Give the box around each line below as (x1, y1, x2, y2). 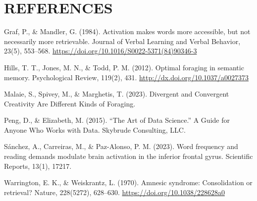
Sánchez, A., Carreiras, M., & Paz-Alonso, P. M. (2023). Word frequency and (4, 141, 238, 151)
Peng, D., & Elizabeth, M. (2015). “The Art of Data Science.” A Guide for (4, 115, 230, 125)
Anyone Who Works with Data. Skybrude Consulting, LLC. (4, 124, 186, 135)
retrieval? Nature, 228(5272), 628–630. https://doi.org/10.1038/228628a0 (4, 187, 225, 197)
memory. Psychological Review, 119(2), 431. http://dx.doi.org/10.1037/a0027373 (4, 72, 249, 82)
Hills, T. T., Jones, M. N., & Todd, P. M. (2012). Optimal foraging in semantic (4, 62, 244, 72)
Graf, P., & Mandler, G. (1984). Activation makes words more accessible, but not (4, 26, 251, 37)
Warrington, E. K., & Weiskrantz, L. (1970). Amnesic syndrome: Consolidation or (4, 177, 253, 188)
